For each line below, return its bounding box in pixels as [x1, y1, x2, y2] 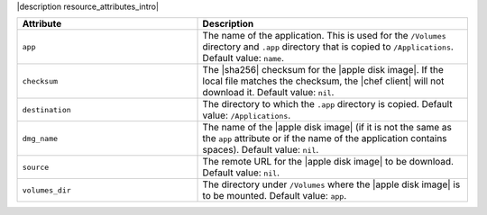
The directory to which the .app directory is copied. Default [202, 98, 453, 111]
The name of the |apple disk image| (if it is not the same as [202, 121, 453, 134]
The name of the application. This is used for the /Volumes [202, 30, 446, 42]
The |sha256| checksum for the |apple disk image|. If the [202, 64, 444, 76]
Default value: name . [202, 52, 284, 65]
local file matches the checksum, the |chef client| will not [202, 75, 445, 87]
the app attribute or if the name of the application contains [202, 132, 447, 145]
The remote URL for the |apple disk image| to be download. [202, 156, 455, 168]
